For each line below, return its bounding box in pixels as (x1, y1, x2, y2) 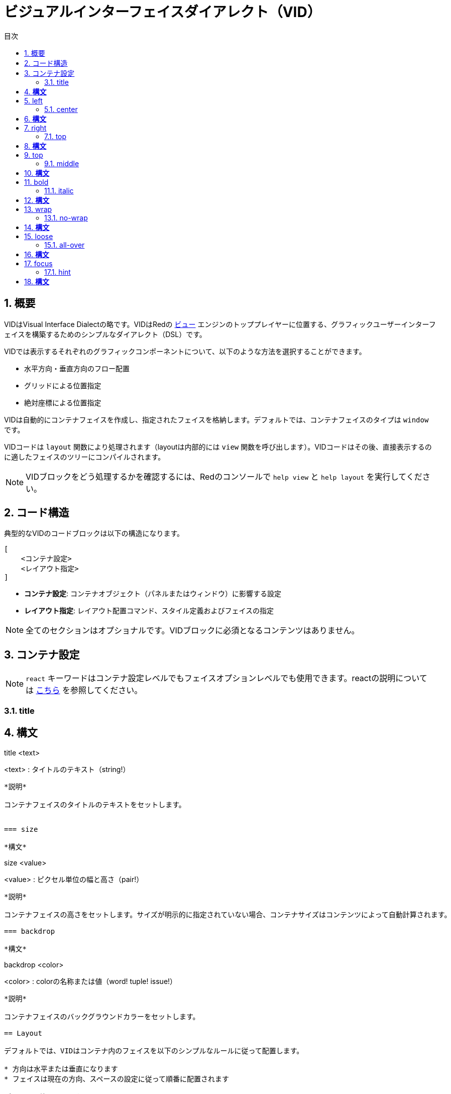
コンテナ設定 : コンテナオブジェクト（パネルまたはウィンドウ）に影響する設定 (24, 589, 281, 598)
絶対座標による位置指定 (24, 398, 101, 407)
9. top (24, 150, 43, 159)
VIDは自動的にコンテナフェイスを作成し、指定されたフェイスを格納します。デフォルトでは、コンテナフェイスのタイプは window (4, 415, 429, 424)
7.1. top (44, 132, 67, 141)
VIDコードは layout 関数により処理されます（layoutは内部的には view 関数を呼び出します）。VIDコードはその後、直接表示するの (4, 442, 432, 451)
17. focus (24, 259, 53, 268)
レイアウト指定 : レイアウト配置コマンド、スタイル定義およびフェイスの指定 (24, 606, 274, 615)
